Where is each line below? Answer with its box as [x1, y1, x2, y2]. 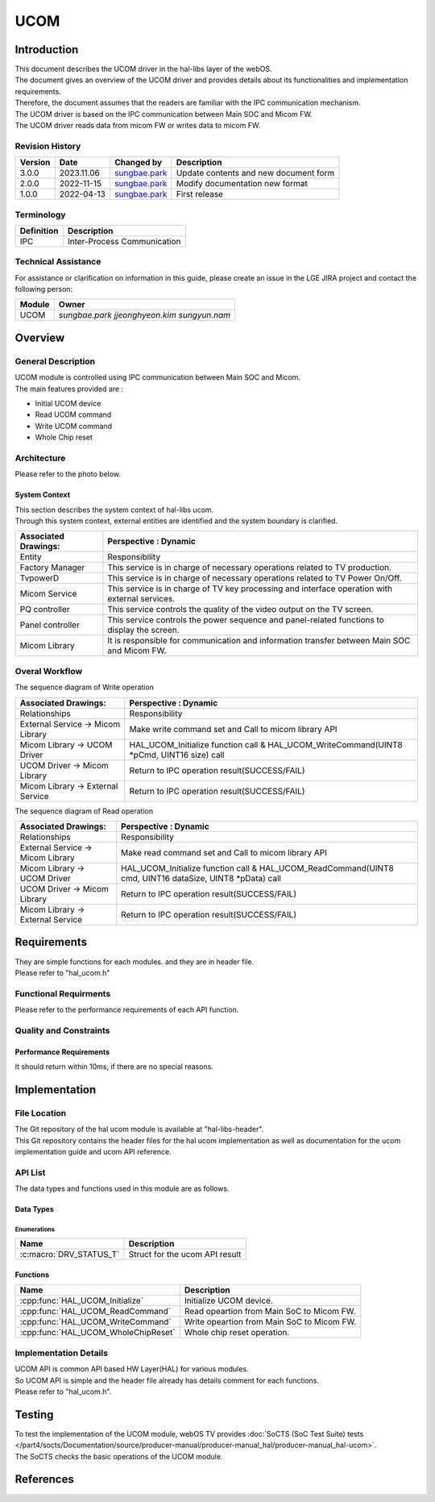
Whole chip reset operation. [184, 1327, 290, 1338]
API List [14, 1167, 46, 1178]
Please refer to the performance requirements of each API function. [14, 1005, 239, 1015]
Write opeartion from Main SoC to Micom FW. [184, 1317, 357, 1328]
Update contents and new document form [176, 168, 335, 179]
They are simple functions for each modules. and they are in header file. [14, 956, 255, 967]
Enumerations [14, 1225, 56, 1234]
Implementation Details [14, 1347, 109, 1358]
